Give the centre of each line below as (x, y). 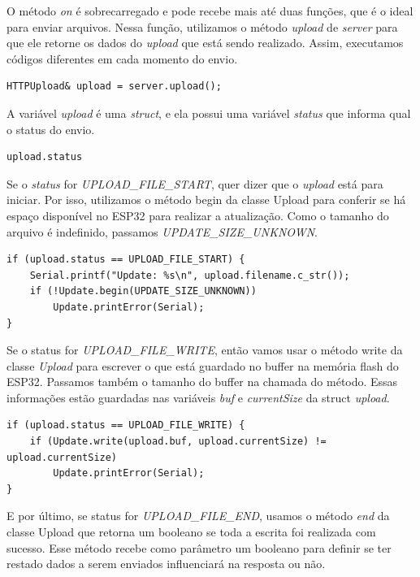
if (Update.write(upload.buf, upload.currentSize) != (178, 442)
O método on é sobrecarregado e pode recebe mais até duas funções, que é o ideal (210, 11)
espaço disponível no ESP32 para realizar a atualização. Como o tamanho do (198, 215)
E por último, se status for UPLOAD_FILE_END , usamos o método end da (198, 516)
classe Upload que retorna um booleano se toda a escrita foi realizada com (191, 532)
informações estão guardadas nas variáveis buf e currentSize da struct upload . (198, 397)
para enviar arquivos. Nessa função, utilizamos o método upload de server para (202, 26)
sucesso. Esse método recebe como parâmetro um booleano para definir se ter (199, 547)
